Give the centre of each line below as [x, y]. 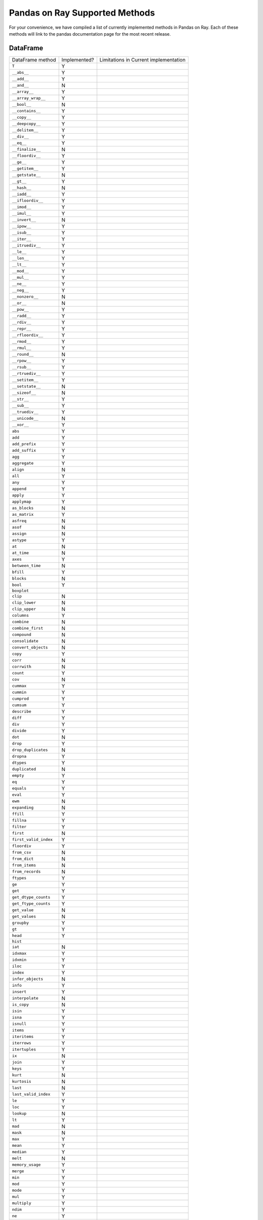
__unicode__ [25, 418]
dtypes [19, 763]
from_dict [23, 859]
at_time [20, 553]
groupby [20, 923]
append [19, 489]
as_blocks [23, 508]
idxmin [19, 960]
